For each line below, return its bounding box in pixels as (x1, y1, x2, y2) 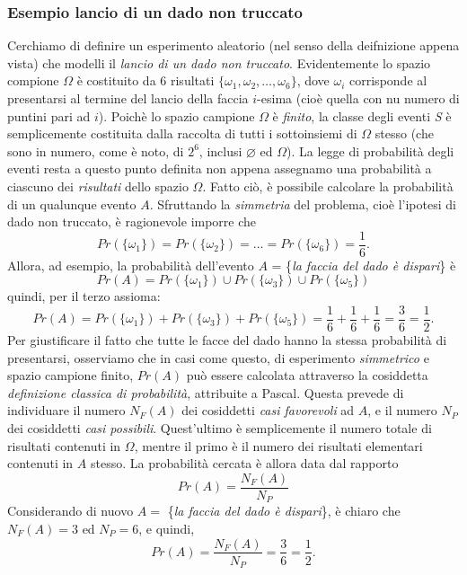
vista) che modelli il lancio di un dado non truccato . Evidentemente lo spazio (7, 53, 431, 72)
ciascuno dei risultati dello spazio (7, 176, 189, 195)
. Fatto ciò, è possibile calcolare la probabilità (202, 176, 454, 195)
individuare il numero (7, 401, 126, 420)
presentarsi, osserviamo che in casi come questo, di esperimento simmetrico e (7, 348, 429, 367)
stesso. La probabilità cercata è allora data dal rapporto (90, 454, 399, 473)
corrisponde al (349, 71, 427, 90)
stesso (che (374, 124, 434, 143)
